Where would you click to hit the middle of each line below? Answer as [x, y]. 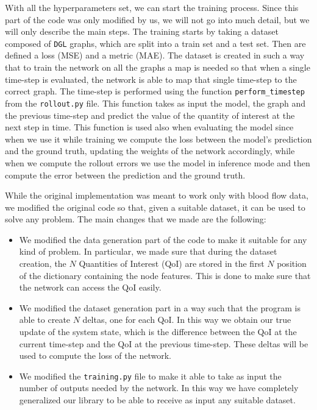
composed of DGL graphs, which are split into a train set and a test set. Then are [155, 43]
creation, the [43, 263]
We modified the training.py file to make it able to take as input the [150, 376]
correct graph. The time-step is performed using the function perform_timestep [155, 91]
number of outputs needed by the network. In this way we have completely [159, 388]
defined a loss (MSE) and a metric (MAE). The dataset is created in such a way [155, 55]
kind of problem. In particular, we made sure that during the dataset [148, 251]
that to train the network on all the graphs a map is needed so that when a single [158, 67]
